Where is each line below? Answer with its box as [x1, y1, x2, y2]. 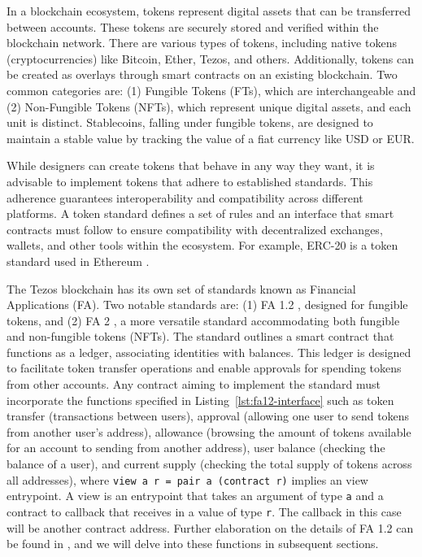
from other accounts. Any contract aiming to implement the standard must [7, 376, 381, 393]
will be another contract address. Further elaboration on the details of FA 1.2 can [7, 519, 414, 536]
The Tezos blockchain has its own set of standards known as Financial [7, 280, 356, 297]
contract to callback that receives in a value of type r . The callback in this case [7, 503, 402, 520]
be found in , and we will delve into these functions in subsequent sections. [7, 535, 379, 552]
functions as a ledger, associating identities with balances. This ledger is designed [7, 343, 411, 360]
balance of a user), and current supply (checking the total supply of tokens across [7, 455, 412, 472]
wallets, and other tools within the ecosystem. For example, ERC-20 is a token [7, 237, 398, 254]
